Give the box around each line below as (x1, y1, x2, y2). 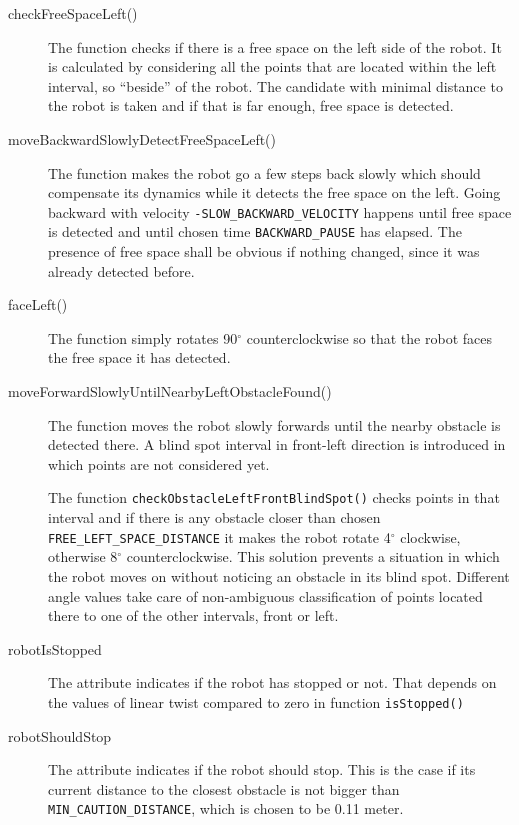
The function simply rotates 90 (48, 327, 238, 348)
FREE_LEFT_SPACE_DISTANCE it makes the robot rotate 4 (48, 526, 391, 547)
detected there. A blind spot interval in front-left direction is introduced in (48, 434, 506, 455)
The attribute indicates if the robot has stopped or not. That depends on (48, 672, 497, 693)
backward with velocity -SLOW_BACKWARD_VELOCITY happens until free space (48, 201, 512, 222)
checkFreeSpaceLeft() (8, 3, 138, 23)
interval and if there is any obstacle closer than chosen (48, 507, 381, 528)
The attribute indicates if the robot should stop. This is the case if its (48, 759, 476, 780)
